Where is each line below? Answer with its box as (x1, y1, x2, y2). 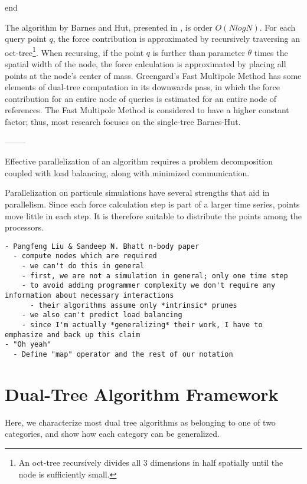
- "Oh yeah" (5, 340, 51, 349)
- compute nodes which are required (13, 252, 157, 261)
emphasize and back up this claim (5, 330, 141, 339)
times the (254, 46, 288, 58)
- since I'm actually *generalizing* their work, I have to (21, 321, 263, 329)
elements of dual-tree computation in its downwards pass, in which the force (5, 81, 280, 93)
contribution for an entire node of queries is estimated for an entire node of (5, 92, 277, 104)
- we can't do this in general (21, 262, 145, 271)
